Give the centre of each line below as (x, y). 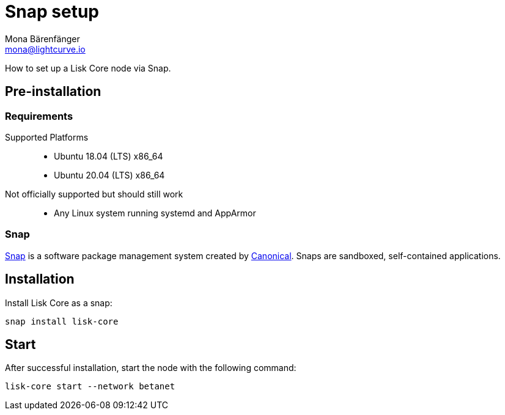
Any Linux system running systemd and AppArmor (155, 213)
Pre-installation (53, 92)
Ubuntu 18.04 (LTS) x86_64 (109, 156)
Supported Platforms (47, 137)
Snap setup (52, 12)
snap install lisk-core (62, 321)
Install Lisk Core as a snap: (59, 303)
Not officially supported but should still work (94, 194)
